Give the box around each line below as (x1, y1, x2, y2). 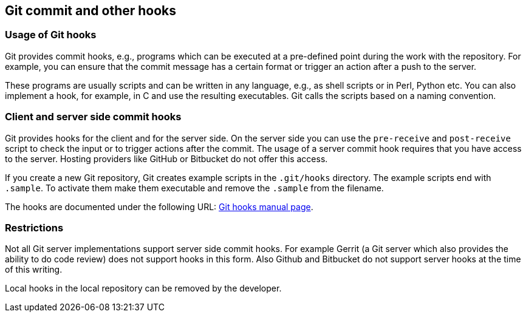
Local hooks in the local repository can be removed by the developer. (5, 283, 282, 294)
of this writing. (5, 264, 63, 275)
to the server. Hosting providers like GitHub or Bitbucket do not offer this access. (5, 153, 328, 164)
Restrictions (5, 221, 64, 234)
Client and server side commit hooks (5, 111, 182, 123)
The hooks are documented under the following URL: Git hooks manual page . (5, 201, 313, 212)
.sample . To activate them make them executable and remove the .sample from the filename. (5, 182, 384, 193)
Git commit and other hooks (5, 3, 177, 18)
